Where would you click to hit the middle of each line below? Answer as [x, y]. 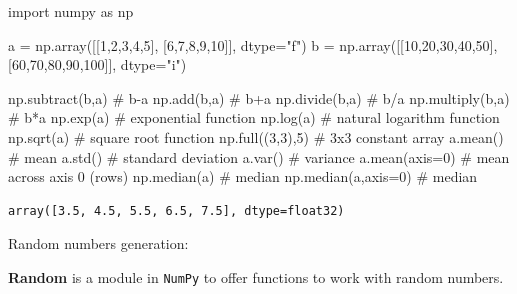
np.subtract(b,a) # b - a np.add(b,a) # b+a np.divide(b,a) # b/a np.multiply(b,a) [259, 97]
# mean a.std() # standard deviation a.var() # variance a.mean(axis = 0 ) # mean [259, 156]
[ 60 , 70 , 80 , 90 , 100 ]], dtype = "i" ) [97, 64]
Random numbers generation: [98, 243]
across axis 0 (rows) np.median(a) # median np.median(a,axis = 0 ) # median [243, 176]
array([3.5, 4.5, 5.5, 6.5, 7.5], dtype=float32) [176, 210]
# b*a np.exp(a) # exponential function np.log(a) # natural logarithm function [254, 117]
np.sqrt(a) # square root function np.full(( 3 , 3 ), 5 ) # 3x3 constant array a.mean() [256, 136]
